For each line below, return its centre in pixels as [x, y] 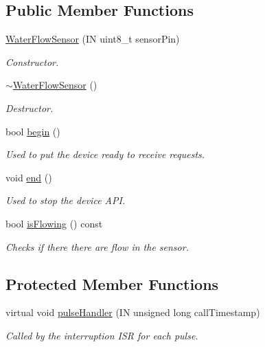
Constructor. [32, 61]
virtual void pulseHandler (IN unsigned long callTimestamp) [133, 312]
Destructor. [30, 108]
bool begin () [33, 131]
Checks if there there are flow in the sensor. [97, 246]
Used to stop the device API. [66, 200]
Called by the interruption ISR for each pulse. [102, 335]
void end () [29, 177]
